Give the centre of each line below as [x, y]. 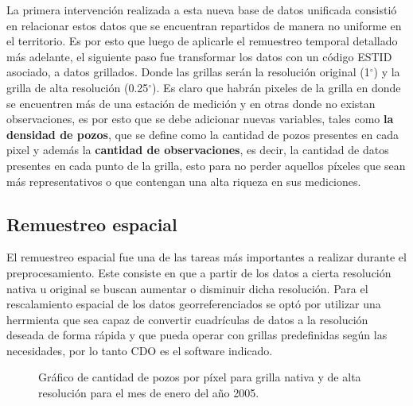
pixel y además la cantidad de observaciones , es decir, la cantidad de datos [198, 150]
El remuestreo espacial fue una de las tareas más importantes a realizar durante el [206, 257]
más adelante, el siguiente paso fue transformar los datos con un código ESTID [199, 56]
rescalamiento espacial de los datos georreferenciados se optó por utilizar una [194, 304]
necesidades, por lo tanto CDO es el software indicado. [140, 350]
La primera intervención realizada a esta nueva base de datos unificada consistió [202, 10]
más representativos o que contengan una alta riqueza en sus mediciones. [184, 181]
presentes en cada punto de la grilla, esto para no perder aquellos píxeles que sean [206, 165]
